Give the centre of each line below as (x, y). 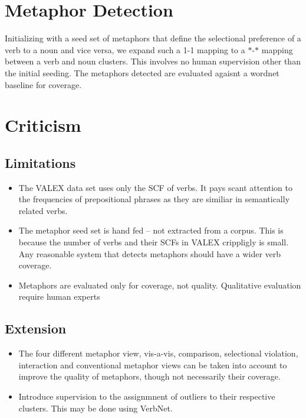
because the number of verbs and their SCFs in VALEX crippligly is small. (154, 242)
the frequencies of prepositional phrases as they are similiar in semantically (154, 199)
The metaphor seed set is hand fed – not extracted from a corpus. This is (151, 230)
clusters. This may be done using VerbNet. (96, 408)
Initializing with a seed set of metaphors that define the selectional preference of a (153, 38)
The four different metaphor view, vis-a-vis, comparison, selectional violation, (158, 353)
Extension (36, 328)
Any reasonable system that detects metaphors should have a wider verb (150, 253)
